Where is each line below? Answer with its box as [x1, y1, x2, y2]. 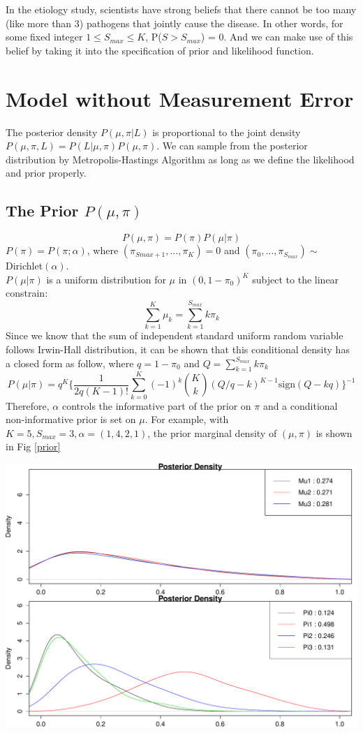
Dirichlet [6, 258, 43, 273]
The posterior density [6, 124, 98, 139]
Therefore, [6, 398, 50, 413]
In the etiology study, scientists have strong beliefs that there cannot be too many [6, 2, 357, 16]
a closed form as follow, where [6, 355, 134, 370]
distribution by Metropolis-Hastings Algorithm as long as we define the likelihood [6, 151, 355, 166]
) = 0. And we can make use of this [200, 29, 353, 44]
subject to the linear [252, 272, 339, 286]
